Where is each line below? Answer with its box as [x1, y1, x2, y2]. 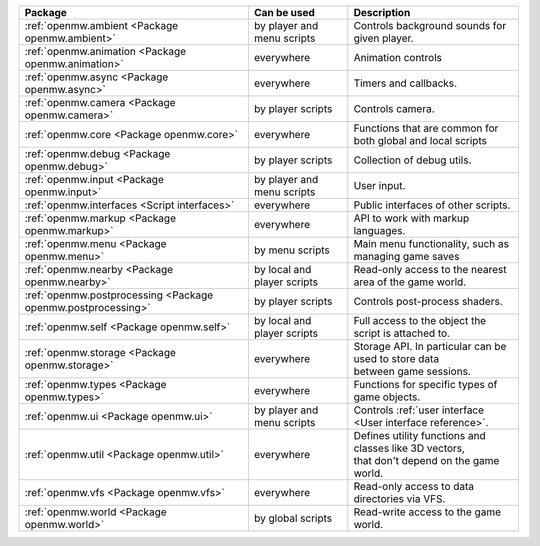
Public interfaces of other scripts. [353, 198, 511, 212]
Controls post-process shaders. [353, 295, 504, 308]
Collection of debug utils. [353, 153, 472, 167]
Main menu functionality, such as [353, 237, 510, 250]
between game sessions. [353, 365, 472, 378]
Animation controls [353, 51, 443, 64]
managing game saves [353, 250, 460, 263]
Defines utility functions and [353, 429, 486, 442]
